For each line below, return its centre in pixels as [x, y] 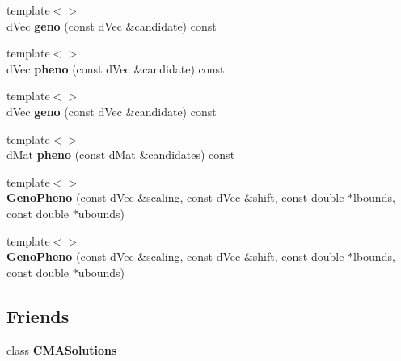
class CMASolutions [62, 349]
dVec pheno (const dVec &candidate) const [116, 68]
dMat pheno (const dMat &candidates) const [121, 155]
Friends [38, 315]
